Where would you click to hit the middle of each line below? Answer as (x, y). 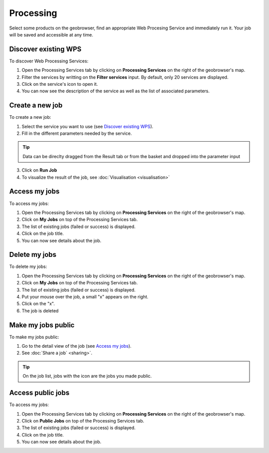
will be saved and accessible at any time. (51, 34)
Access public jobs (39, 393)
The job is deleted (40, 311)
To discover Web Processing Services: (49, 61)
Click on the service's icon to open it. (60, 84)
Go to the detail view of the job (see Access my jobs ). (76, 346)
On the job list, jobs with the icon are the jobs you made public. (87, 376)
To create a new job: (30, 117)
